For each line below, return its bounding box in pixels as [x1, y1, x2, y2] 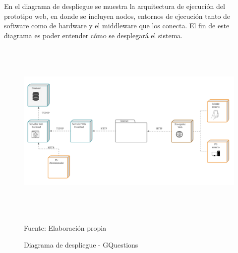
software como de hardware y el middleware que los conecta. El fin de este [4, 20, 230, 31]
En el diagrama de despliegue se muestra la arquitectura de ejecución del [4, 1, 225, 11]
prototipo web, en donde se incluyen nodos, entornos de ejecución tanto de [4, 10, 231, 21]
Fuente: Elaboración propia [24, 222, 107, 233]
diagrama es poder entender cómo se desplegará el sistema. [4, 30, 183, 40]
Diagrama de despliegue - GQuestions [24, 239, 138, 250]
